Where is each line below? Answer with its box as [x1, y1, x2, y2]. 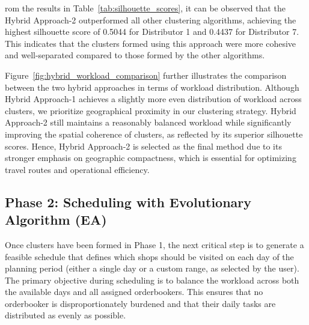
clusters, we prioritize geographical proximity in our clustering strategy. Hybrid [5, 104, 296, 117]
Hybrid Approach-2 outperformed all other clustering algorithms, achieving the [5, 13, 296, 26]
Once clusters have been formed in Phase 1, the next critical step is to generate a [5, 238, 304, 251]
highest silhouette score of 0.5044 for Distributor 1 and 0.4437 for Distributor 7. [5, 25, 299, 38]
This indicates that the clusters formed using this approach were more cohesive [5, 37, 296, 49]
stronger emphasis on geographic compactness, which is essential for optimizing [5, 151, 296, 164]
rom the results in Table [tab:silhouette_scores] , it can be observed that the [5, 2, 286, 14]
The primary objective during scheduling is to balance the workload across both [5, 273, 299, 286]
